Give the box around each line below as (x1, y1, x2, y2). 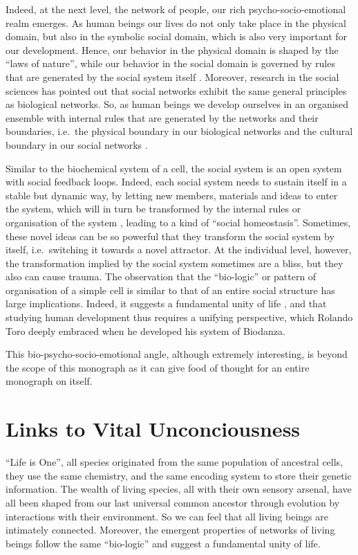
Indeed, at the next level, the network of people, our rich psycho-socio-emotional (6, 2, 346, 16)
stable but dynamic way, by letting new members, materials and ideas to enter (6, 188, 338, 202)
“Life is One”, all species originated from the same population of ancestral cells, (6, 455, 343, 469)
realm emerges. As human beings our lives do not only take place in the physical (6, 15, 346, 30)
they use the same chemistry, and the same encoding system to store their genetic (6, 468, 352, 482)
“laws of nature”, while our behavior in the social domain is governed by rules (6, 56, 335, 71)
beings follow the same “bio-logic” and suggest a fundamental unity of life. (6, 536, 321, 550)
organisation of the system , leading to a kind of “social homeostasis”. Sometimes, (6, 215, 351, 229)
